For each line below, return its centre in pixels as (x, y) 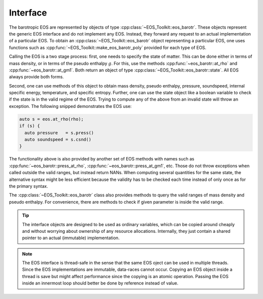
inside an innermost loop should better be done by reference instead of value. (100, 283)
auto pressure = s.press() (59, 133)
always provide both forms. (37, 77)
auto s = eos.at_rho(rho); (51, 119)
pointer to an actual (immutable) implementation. (71, 238)
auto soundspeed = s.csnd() (58, 139)
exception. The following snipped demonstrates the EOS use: (70, 106)
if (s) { (30, 126)
